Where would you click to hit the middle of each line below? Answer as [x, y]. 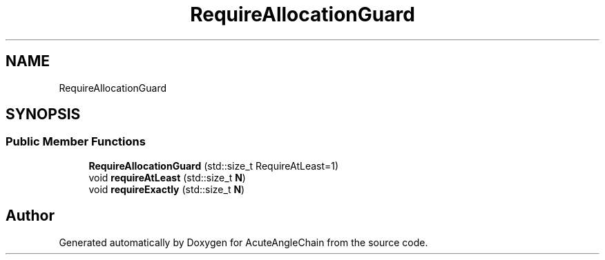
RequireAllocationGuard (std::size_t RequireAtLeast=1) [214, 166]
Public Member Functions [76, 142]
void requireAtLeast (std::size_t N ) [167, 177]
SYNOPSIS [43, 114]
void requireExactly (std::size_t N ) [167, 189]
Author [30, 216]
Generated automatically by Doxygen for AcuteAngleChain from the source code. [243, 242]
